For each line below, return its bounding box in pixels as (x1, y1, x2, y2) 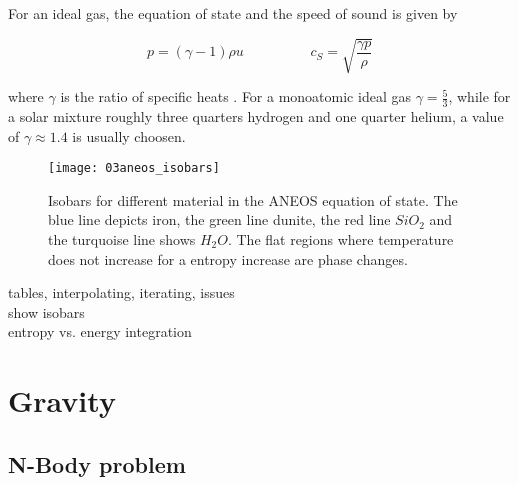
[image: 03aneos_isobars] (48, 161, 220, 176)
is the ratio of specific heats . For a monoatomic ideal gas (60, 86, 411, 107)
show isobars (8, 301, 85, 322)
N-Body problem (8, 448, 186, 479)
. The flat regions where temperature (227, 229, 454, 249)
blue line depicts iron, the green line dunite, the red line (48, 209, 391, 230)
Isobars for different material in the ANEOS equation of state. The (48, 189, 458, 210)
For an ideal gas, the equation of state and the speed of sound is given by (8, 3, 458, 23)
